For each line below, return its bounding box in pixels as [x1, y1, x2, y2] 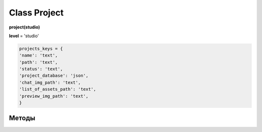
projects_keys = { [19, 46, 63, 51]
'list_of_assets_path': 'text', [19, 87, 97, 92]
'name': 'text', [19, 53, 58, 58]
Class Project [9, 7, 64, 18]
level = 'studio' [9, 33, 39, 39]
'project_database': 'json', [19, 73, 89, 78]
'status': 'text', [19, 66, 63, 72]
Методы [9, 114, 35, 122]
